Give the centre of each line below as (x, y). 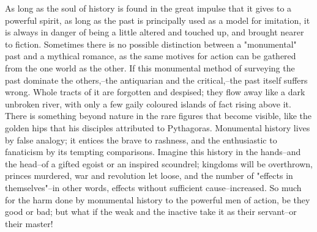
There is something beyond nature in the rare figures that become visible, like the (158, 116)
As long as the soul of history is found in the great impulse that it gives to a (148, 8)
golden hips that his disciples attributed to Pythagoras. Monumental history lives (158, 127)
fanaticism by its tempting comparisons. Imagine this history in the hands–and (153, 152)
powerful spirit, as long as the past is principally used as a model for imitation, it (158, 20)
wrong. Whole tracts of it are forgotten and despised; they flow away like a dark (155, 92)
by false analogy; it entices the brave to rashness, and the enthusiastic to (141, 140)
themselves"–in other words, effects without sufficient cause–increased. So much (153, 187)
